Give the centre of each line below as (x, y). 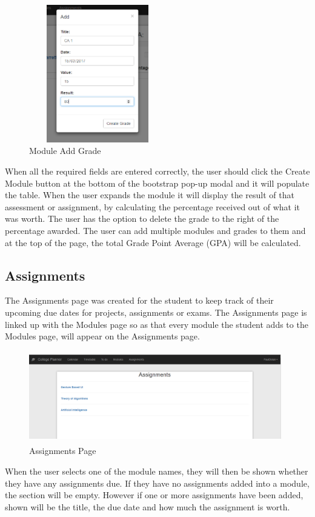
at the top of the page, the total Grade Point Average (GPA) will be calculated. (153, 242)
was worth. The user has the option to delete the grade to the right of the (142, 218)
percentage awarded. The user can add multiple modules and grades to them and (155, 230)
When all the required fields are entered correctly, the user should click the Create (157, 171)
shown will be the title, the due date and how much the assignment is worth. (148, 506)
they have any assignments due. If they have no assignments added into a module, (157, 483)
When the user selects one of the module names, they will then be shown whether (157, 471)
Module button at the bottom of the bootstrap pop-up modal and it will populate (157, 183)
